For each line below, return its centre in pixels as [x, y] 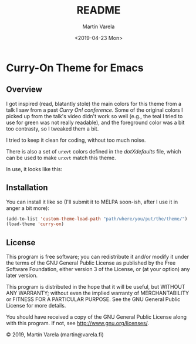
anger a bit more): [28, 208]
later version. [22, 275]
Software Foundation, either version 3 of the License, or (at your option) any [98, 269]
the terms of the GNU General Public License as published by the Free [91, 263]
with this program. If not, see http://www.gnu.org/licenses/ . [78, 323]
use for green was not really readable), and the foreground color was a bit [95, 122]
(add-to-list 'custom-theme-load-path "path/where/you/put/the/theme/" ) [97, 219]
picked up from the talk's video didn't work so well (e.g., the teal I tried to [94, 116]
